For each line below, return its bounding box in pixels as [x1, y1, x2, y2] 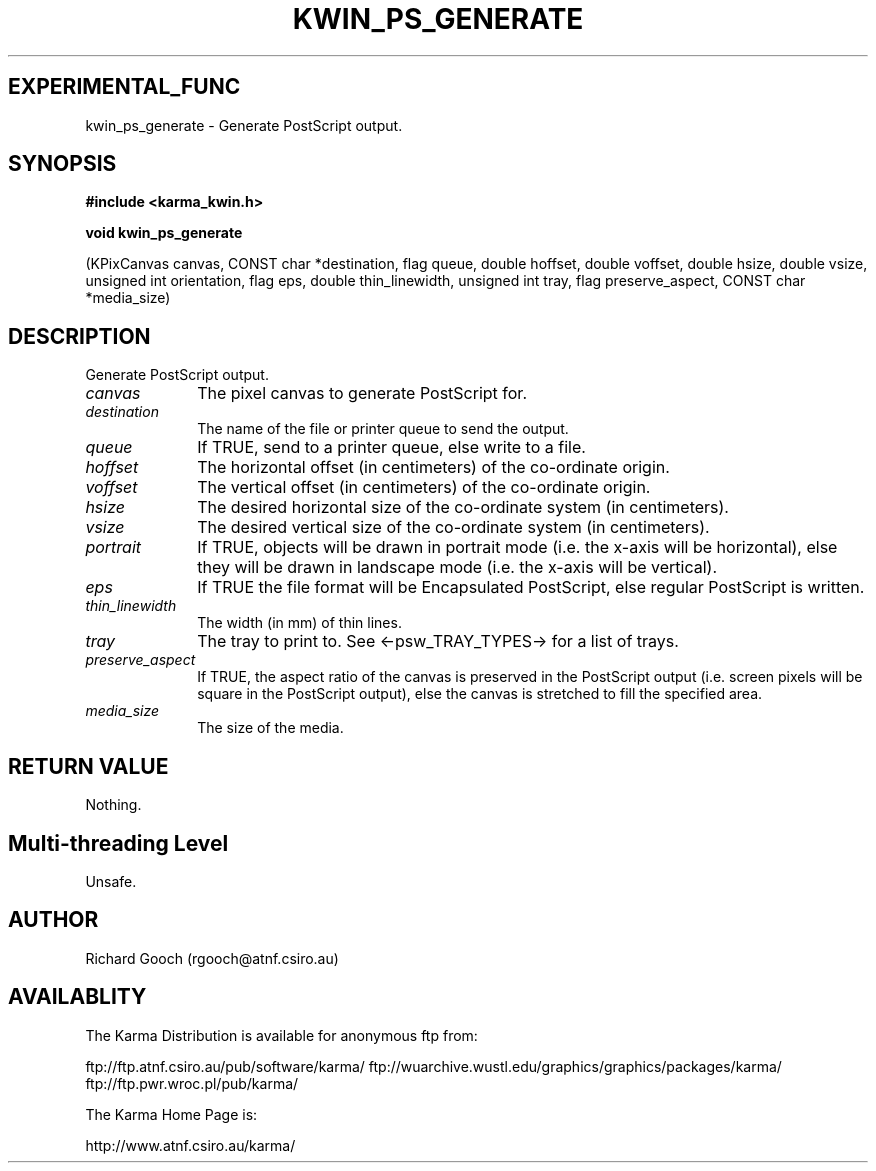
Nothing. [85, 796, 142, 814]
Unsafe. [85, 872, 137, 890]
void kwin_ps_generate [85, 224, 243, 242]
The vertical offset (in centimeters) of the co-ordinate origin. [197, 477, 651, 498]
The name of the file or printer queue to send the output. [197, 420, 569, 438]
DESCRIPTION [8, 323, 151, 349]
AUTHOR [8, 907, 99, 933]
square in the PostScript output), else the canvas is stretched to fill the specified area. [197, 685, 763, 703]
